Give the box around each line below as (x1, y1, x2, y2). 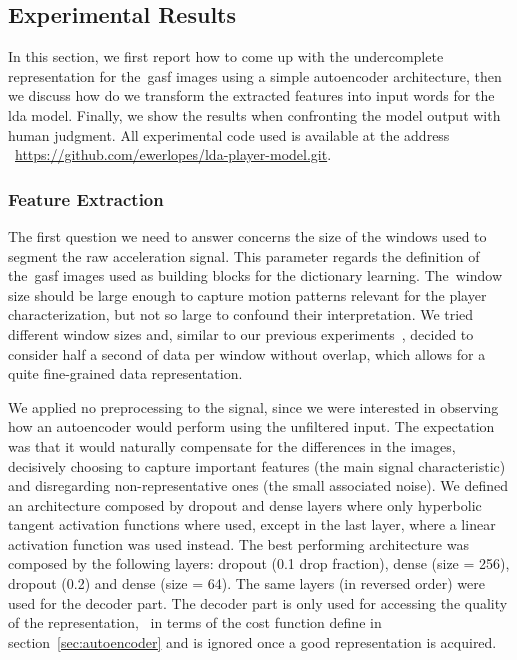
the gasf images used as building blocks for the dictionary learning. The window (8, 265, 503, 286)
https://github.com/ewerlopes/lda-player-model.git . (15, 144, 332, 165)
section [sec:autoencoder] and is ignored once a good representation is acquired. (8, 631, 497, 652)
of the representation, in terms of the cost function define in (8, 612, 382, 633)
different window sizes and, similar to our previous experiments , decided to (8, 323, 474, 344)
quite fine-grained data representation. (8, 363, 243, 384)
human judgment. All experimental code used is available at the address (8, 124, 450, 145)
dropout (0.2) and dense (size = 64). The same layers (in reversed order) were (8, 573, 485, 594)
